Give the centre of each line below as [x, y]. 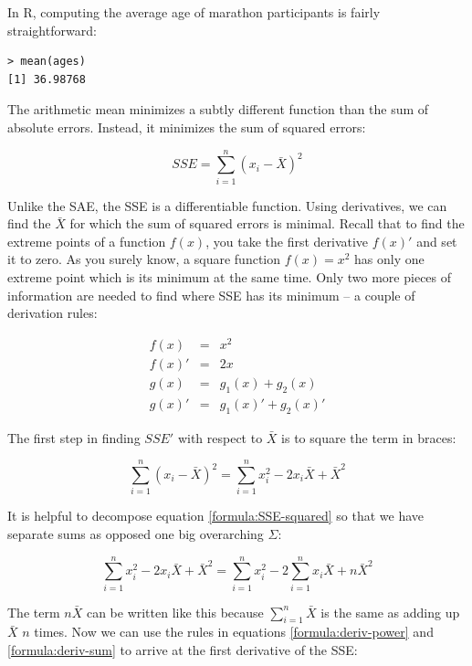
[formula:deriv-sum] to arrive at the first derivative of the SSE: [183, 650]
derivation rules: [52, 313]
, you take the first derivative [287, 241]
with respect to [220, 437]
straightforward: [52, 30]
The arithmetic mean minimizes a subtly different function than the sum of [218, 109]
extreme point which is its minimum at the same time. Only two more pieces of [230, 277]
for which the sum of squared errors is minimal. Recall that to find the [267, 223]
